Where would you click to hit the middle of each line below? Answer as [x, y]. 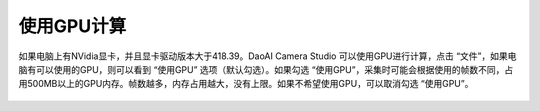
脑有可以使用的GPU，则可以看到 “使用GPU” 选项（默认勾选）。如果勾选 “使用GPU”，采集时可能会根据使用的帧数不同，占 [266, 69]
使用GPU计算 [72, 26]
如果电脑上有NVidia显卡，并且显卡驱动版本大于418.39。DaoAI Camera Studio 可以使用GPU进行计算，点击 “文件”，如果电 [267, 56]
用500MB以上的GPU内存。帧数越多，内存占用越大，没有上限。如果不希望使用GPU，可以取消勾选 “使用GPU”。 [246, 84]
